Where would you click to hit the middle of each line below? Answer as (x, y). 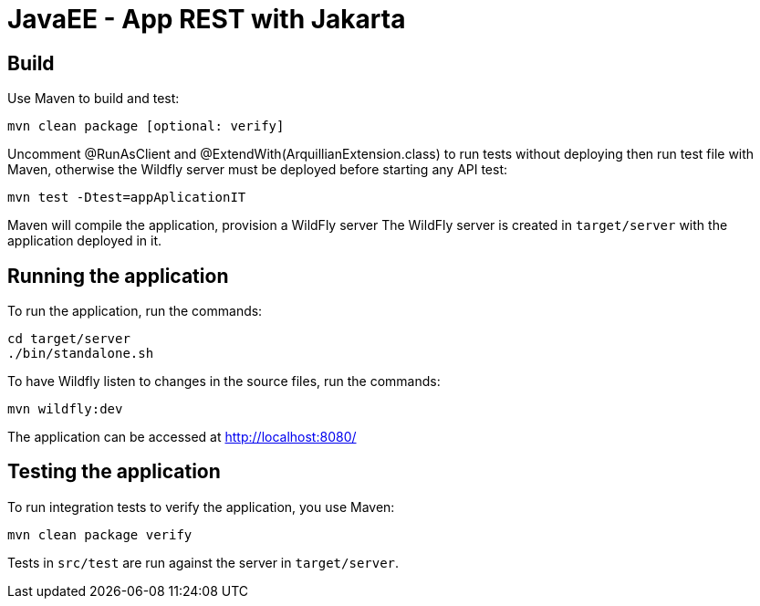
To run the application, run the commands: (135, 311)
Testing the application (114, 472)
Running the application (118, 276)
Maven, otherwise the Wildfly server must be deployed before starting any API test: (258, 170)
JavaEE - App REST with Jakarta (207, 19)
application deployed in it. (85, 241)
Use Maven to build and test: (94, 99)
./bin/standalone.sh (81, 354)
